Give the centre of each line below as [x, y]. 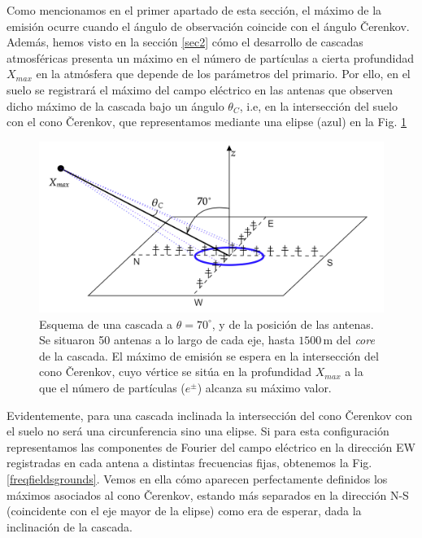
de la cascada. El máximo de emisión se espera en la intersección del [209, 355]
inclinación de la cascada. [70, 526]
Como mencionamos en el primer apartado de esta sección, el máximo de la [194, 10]
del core [355, 340]
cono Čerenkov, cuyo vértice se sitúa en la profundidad [176, 372]
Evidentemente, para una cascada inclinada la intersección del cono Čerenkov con [209, 415]
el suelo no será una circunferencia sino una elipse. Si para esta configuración [198, 431]
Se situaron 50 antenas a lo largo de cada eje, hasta [167, 340]
